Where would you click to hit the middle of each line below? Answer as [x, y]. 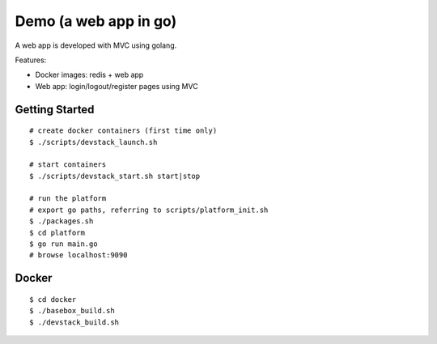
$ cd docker [53, 299]
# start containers [68, 165]
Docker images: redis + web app [89, 75]
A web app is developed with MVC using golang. [96, 45]
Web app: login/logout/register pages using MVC [117, 86]
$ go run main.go [64, 244]
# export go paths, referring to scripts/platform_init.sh [149, 210]
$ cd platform [57, 232]
